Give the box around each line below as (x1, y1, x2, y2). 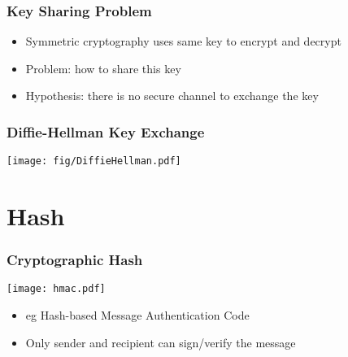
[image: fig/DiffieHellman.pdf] (7, 155, 181, 168)
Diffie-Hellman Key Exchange (7, 121, 205, 141)
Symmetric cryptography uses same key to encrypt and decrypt (25, 33, 341, 50)
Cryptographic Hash (7, 250, 143, 270)
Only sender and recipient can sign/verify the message (25, 333, 296, 350)
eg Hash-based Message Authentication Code (25, 307, 250, 324)
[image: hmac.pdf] (7, 283, 106, 295)
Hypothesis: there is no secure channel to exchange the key (25, 87, 319, 104)
